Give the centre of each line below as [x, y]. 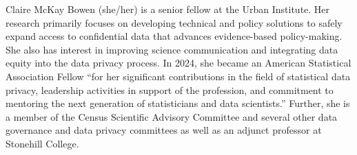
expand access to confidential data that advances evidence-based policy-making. [174, 36]
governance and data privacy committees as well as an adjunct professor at [164, 130]
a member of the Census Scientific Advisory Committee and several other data [172, 116]
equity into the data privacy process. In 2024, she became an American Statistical [178, 63]
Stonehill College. [42, 143]
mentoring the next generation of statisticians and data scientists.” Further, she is [178, 103]
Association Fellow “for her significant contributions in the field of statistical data [178, 76]
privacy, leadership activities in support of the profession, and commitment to [170, 90]
